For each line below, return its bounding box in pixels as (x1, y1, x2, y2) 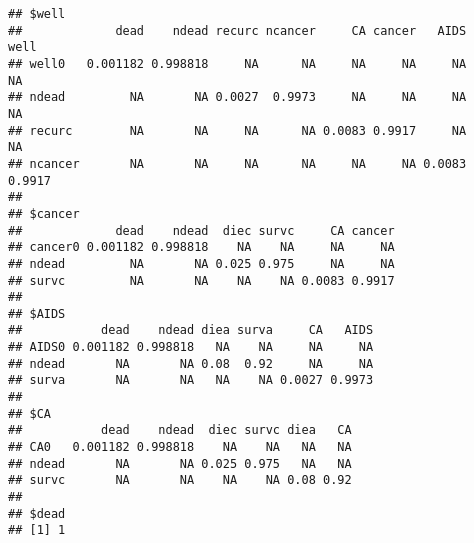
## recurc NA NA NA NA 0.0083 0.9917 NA (8, 123, 467, 138)
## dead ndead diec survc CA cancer (8, 223, 395, 238)
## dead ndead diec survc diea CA (8, 423, 352, 438)
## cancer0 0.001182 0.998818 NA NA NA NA (8, 240, 395, 255)
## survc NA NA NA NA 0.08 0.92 (8, 473, 352, 488)
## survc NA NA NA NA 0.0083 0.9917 (8, 273, 395, 288)
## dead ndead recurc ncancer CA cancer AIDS (8, 23, 467, 38)
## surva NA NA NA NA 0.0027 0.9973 (8, 373, 374, 388)
